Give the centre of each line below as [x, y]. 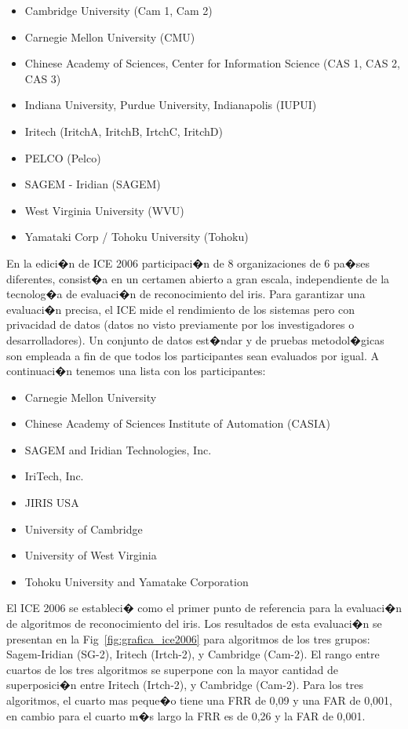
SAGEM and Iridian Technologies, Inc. [118, 449]
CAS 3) [43, 78]
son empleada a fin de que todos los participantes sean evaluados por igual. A [193, 355]
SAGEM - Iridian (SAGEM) [93, 184]
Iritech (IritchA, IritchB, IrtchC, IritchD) [124, 131]
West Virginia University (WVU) [104, 210]
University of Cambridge [84, 529]
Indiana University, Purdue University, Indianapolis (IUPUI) [171, 105]
